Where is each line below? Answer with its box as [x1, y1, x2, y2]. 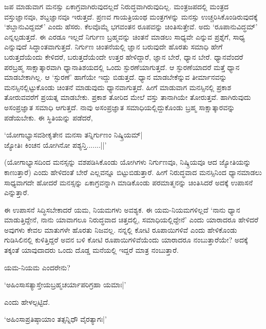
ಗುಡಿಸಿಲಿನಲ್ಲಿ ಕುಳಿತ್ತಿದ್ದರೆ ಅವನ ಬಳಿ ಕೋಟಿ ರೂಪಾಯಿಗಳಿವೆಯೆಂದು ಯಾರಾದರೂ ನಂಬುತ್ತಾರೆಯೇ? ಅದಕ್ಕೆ [4, 234, 248, 245]
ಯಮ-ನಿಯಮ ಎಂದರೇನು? [4, 262, 70, 272]
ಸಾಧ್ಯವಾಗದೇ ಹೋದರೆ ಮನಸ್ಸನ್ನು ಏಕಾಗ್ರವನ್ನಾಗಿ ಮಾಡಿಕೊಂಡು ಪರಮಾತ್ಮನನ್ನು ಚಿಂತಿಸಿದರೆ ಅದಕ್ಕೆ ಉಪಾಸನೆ [4, 177, 253, 187]
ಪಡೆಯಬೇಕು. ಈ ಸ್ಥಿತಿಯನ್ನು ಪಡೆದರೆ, [4, 112, 93, 123]
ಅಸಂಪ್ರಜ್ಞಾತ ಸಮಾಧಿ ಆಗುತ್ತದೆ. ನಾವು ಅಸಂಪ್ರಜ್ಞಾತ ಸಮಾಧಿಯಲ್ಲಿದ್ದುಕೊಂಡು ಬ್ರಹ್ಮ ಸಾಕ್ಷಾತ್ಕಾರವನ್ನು [4, 101, 235, 112]
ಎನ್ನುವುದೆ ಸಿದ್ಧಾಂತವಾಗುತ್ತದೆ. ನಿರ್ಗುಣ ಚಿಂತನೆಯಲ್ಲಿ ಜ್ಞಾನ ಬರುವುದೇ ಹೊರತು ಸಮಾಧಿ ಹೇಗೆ [4, 41, 223, 52]
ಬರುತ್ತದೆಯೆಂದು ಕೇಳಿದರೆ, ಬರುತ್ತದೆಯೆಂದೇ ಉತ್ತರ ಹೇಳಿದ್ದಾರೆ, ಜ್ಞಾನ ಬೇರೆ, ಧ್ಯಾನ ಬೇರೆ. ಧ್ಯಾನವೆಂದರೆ [4, 51, 243, 62]
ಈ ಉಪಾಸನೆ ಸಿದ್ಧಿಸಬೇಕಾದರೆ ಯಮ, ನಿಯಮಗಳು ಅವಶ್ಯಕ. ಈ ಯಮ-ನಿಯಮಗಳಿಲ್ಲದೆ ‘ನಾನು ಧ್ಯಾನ [4, 204, 240, 215]
